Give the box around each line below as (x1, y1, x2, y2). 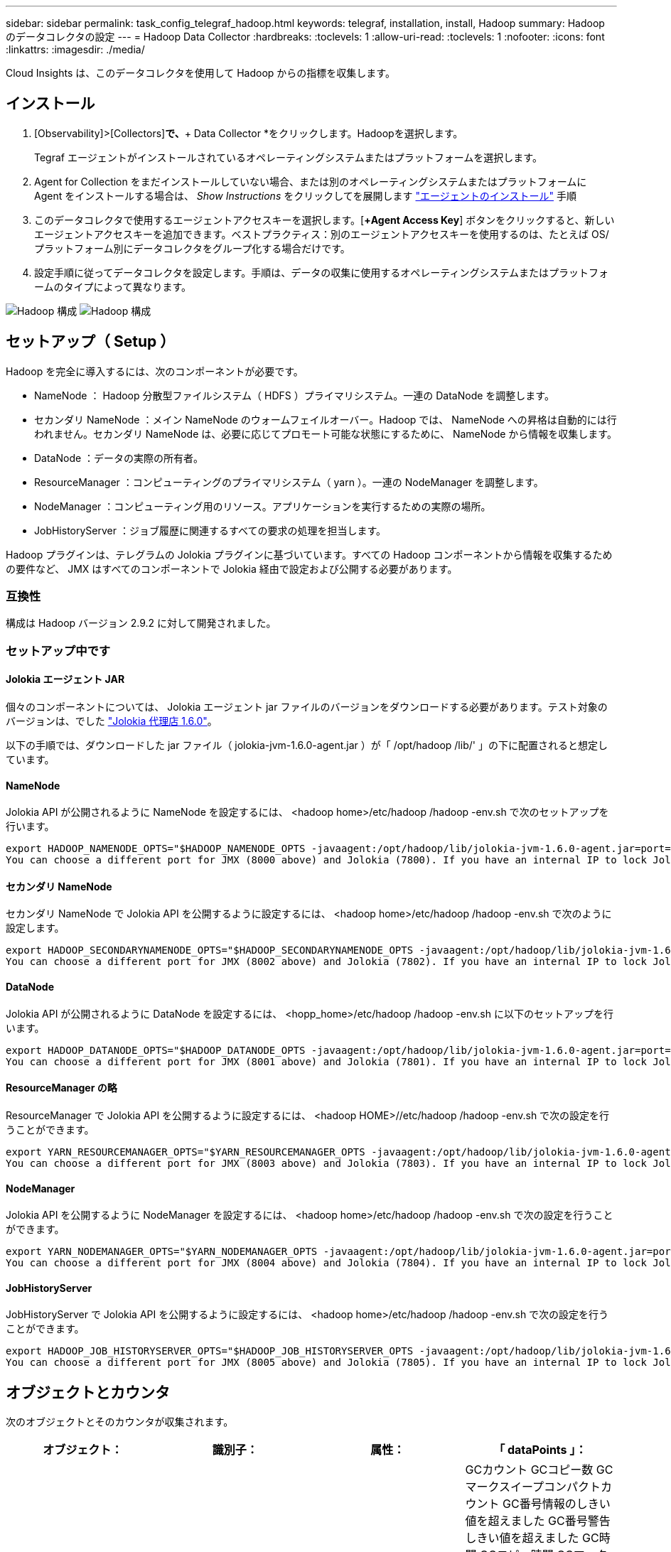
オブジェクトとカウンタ (6, 1383, 170, 1401)
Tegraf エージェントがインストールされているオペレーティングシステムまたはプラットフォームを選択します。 (34, 151, 542, 163)
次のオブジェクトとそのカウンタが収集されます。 (6, 1416, 234, 1428)
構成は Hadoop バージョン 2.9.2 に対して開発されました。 (6, 617, 277, 630)
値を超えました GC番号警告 (465, 1514, 611, 1529)
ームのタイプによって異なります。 (34, 280, 192, 293)
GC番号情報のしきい (503, 1497, 611, 1511)
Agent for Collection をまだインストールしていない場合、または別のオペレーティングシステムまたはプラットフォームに (34, 175, 587, 188)
